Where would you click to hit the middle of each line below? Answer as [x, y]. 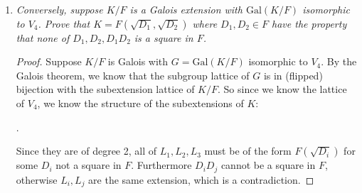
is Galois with [138, 61]
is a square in [164, 37]
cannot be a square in [268, 165]
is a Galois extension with [186, 9]
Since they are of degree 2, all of [86, 151]
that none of [43, 37]
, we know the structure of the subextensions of [140, 103]
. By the [339, 61]
